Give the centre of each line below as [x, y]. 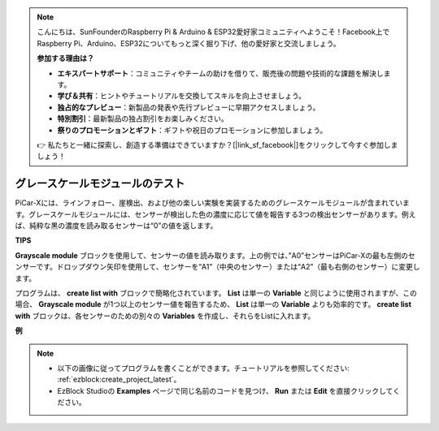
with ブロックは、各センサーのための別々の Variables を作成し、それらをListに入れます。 [165, 316]
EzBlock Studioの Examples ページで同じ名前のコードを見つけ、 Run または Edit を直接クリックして [225, 390]
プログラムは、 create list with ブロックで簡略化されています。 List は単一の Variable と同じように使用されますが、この [216, 293]
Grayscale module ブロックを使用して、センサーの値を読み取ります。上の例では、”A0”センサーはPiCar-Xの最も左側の [212, 255]
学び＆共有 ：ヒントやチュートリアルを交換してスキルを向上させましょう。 [182, 96]
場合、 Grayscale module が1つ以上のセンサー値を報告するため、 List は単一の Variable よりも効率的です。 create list [213, 304]
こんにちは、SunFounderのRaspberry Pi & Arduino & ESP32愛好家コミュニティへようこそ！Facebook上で [213, 32]
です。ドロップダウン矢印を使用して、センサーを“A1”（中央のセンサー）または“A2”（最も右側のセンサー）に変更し [228, 267]
